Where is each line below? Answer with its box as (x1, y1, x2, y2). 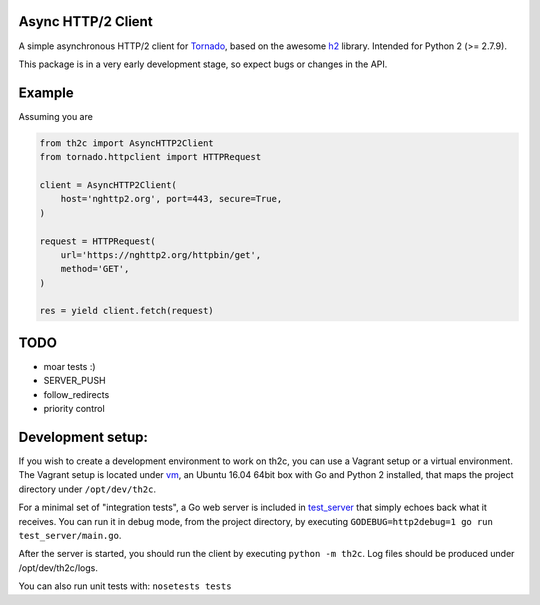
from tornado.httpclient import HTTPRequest (39, 151, 262, 163)
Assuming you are (18, 110, 94, 122)
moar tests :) (43, 360, 96, 372)
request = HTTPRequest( (39, 235, 157, 247)
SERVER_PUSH (43, 375, 106, 387)
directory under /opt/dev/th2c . (18, 483, 157, 495)
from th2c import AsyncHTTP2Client (39, 137, 214, 149)
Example (18, 84, 74, 101)
